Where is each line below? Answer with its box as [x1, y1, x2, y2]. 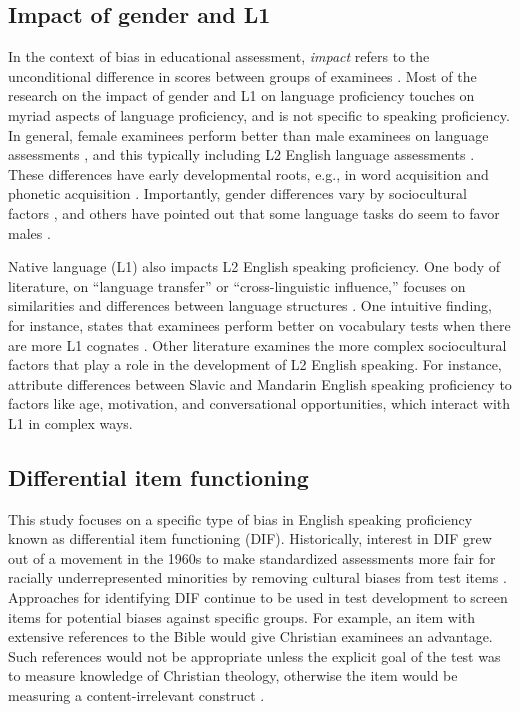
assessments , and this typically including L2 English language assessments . [8, 144, 475, 165]
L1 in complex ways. [8, 412, 133, 433]
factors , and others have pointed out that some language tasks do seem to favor [8, 202, 500, 223]
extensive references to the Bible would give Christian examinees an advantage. [8, 626, 493, 647]
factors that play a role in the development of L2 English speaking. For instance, [8, 354, 502, 375]
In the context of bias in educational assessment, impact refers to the [8, 46, 430, 67]
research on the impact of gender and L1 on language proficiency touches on [8, 85, 475, 106]
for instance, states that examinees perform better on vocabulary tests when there [8, 314, 511, 335]
